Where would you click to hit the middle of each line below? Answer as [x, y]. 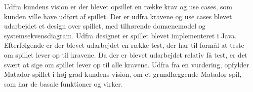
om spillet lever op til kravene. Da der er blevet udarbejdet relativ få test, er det [126, 54]
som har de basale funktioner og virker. [63, 83]
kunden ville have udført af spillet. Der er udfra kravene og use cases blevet [118, 16]
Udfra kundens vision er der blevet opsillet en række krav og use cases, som [118, 6]
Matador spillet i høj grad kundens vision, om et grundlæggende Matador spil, [123, 74]
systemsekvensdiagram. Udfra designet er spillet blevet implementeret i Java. [120, 35]
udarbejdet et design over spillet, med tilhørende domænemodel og [105, 26]
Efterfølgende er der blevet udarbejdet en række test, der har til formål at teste [124, 45]
